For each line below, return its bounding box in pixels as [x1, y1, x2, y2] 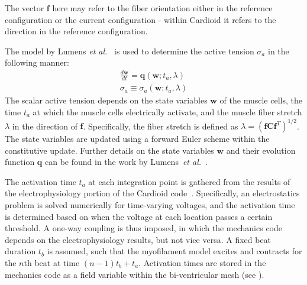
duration [5, 245, 36, 257]
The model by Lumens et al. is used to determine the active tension [5, 44, 254, 57]
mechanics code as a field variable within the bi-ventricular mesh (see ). [5, 268, 264, 280]
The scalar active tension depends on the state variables [5, 94, 208, 106]
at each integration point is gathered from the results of [88, 175, 290, 187]
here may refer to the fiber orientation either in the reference [52, 2, 273, 14]
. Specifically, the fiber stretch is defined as [83, 119, 238, 132]
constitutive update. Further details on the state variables [5, 144, 214, 156]
